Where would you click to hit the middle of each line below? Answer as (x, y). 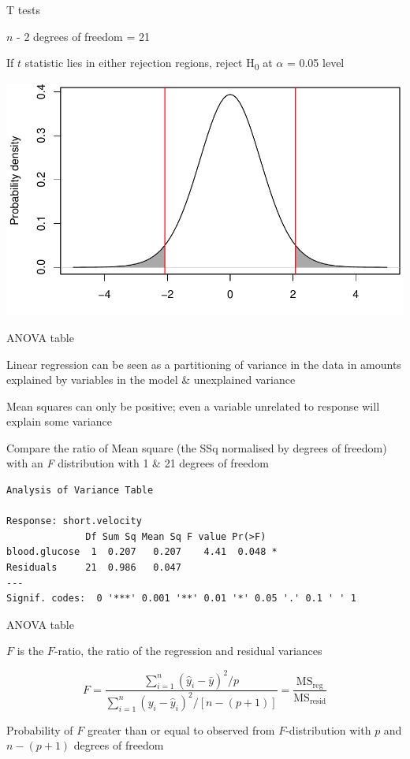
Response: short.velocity (74, 521)
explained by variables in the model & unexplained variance (151, 379)
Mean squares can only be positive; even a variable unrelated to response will (193, 406)
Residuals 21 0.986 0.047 (94, 568)
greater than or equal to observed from (181, 729)
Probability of (40, 729)
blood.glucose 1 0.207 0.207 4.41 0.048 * (142, 552)
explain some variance (59, 421)
